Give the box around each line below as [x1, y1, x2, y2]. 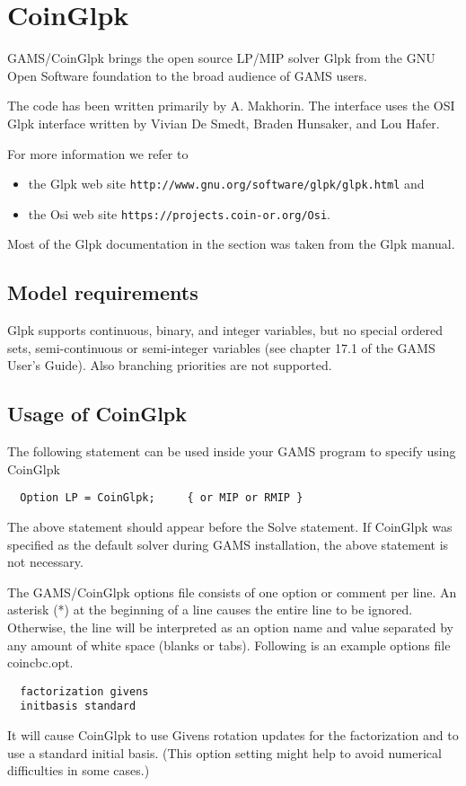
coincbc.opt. [7, 653, 74, 672]
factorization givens [20, 684, 149, 698]
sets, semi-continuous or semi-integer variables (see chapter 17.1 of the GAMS [7, 338, 435, 357]
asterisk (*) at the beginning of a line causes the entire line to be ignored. [7, 600, 413, 619]
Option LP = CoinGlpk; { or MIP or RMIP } [20, 491, 303, 505]
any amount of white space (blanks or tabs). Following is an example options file [7, 635, 451, 654]
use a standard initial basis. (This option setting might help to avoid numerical [7, 743, 442, 762]
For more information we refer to [7, 144, 189, 163]
